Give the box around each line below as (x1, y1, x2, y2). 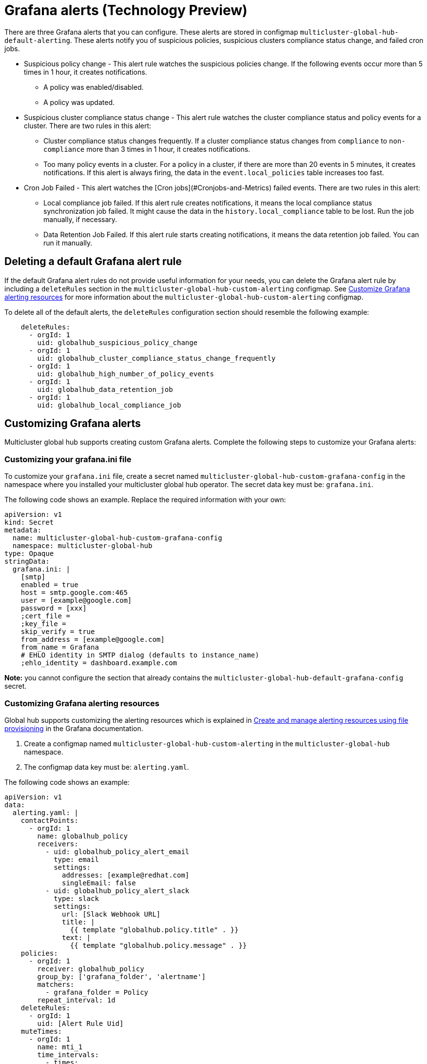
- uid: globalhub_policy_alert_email (45, 847, 190, 856)
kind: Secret (4, 518, 54, 527)
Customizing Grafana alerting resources (4, 698, 159, 708)
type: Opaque (4, 550, 54, 558)
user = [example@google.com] (20, 596, 132, 605)
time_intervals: (37, 1050, 99, 1059)
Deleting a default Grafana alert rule (4, 255, 182, 268)
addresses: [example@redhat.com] (62, 871, 190, 879)
